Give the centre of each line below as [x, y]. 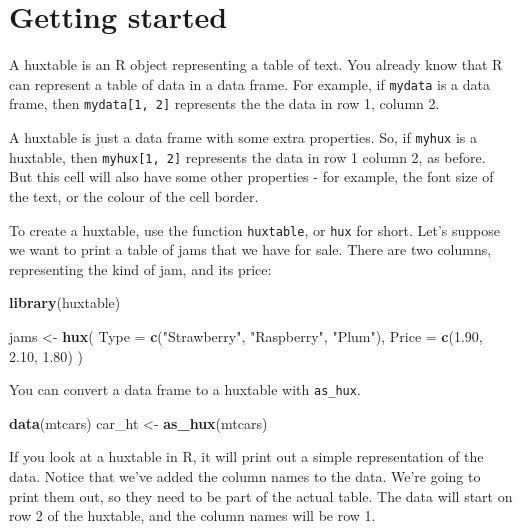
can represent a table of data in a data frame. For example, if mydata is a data [249, 83]
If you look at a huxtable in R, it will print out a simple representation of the [246, 456]
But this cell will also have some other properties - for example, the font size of [251, 176]
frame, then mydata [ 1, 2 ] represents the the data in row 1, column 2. [224, 103]
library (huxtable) [65, 302]
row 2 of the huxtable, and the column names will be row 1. [192, 515]
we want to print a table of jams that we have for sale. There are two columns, [250, 249]
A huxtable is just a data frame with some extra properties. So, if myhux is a [243, 137]
